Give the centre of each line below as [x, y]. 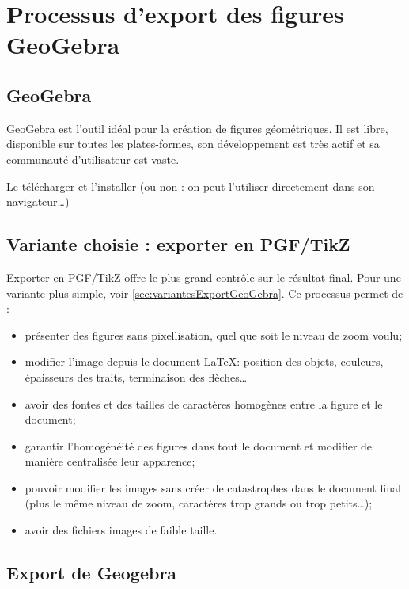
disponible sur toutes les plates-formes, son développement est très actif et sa [193, 144]
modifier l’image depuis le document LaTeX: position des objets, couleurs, [204, 361]
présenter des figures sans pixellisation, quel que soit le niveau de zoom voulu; [214, 334]
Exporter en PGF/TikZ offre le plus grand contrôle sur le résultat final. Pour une [204, 277]
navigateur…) [38, 201]
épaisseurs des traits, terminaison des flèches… [136, 376]
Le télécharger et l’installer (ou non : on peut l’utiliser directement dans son [191, 186]
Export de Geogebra [92, 573]
